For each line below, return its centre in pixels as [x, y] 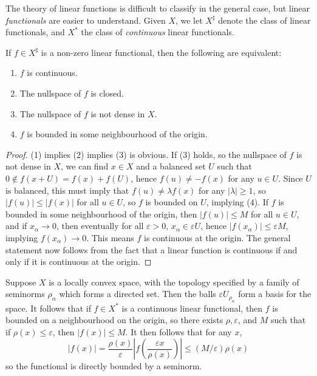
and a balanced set [171, 166]
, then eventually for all [100, 226]
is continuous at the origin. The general [217, 237]
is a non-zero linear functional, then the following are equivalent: [161, 52]
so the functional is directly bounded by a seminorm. [104, 366]
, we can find [85, 166]
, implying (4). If [237, 202]
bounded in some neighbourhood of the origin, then [101, 214]
